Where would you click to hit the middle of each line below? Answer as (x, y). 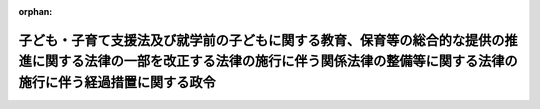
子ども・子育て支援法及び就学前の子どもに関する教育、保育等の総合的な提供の (261, 40)
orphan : (35, 11)
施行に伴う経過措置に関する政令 (117, 82)
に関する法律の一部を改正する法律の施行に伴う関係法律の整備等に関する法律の (274, 61)
